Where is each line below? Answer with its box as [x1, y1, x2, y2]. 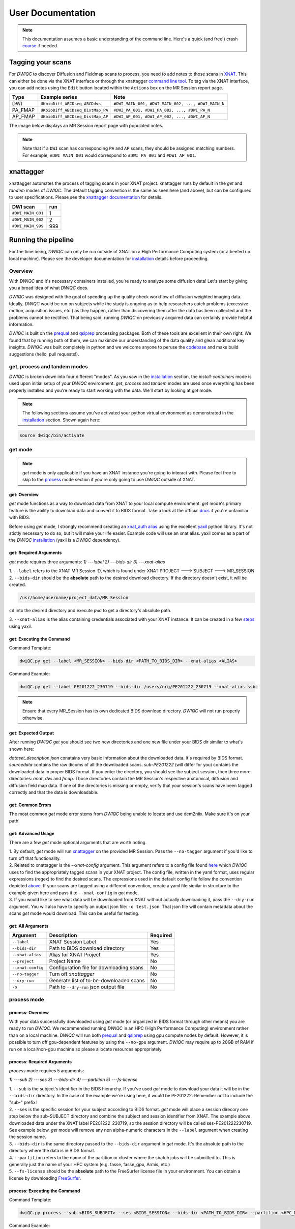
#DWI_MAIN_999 [12, 224, 44, 229]
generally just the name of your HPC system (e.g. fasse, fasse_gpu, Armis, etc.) [9, 1161, 170, 1167]
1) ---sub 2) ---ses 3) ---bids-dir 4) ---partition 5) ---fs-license [9, 1077, 138, 1083]
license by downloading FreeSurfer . [9, 1175, 81, 1181]
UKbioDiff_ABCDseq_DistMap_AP [40, 114, 108, 119]
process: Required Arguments [9, 1058, 72, 1064]
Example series [40, 94, 77, 101]
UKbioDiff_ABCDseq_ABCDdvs [40, 101, 101, 106]
